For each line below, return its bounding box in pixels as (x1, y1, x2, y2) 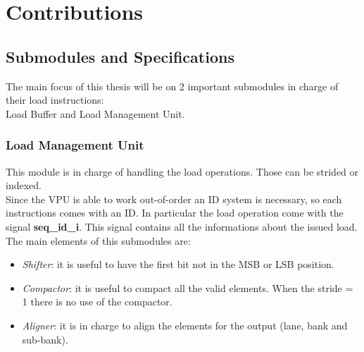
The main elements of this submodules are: (6, 233, 191, 248)
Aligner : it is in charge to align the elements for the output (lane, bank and (22, 317, 348, 332)
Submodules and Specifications (6, 45, 234, 67)
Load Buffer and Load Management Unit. (6, 106, 185, 121)
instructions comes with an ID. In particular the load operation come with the (6, 205, 344, 220)
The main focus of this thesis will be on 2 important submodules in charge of (6, 78, 339, 93)
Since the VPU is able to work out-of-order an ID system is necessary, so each (6, 191, 342, 206)
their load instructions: (6, 92, 104, 107)
